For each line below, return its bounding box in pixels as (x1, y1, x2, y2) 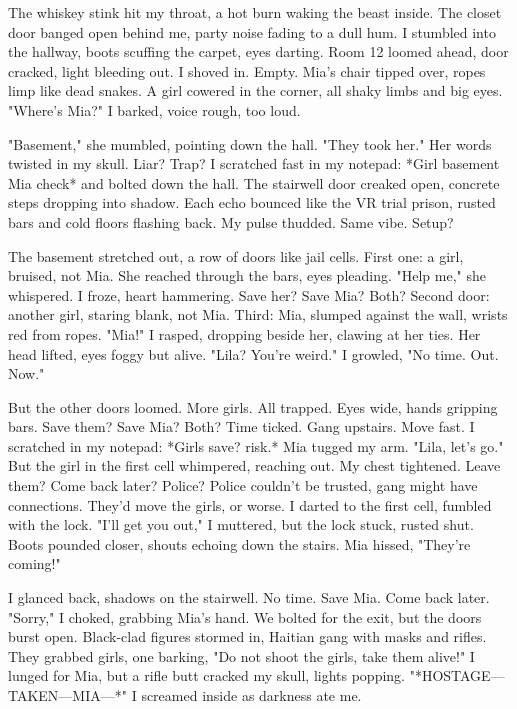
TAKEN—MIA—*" (8, 685, 127, 705)
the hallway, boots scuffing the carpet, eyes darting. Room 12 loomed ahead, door (8, 41, 509, 62)
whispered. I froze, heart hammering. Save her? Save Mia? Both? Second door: (8, 284, 490, 305)
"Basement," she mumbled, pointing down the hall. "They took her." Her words (8, 133, 492, 154)
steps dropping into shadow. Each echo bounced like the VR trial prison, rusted (8, 192, 496, 213)
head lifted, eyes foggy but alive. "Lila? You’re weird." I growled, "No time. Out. (8, 343, 499, 364)
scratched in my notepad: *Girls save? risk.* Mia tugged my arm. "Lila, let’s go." (8, 435, 504, 456)
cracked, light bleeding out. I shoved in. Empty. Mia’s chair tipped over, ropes (8, 60, 486, 81)
